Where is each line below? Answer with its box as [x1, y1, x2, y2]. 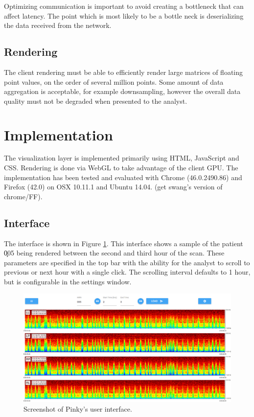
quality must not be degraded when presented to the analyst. [4, 95, 187, 106]
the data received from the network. [4, 20, 112, 30]
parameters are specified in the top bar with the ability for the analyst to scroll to [4, 257, 250, 267]
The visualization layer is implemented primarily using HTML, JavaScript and [4, 153, 239, 163]
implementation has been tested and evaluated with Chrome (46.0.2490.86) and [4, 172, 242, 182]
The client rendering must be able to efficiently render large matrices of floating [4, 67, 243, 77]
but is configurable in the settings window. [4, 277, 132, 287]
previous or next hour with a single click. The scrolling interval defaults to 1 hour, [4, 267, 251, 277]
